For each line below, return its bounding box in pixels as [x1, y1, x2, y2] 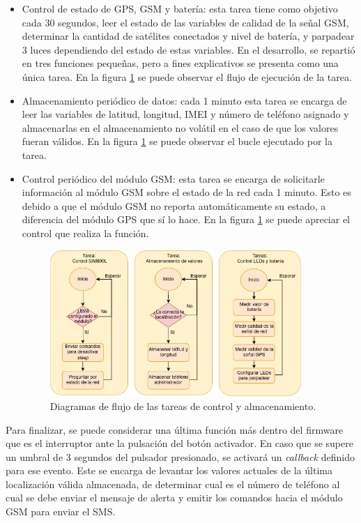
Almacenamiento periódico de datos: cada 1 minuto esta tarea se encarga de [22, 93, 347, 107]
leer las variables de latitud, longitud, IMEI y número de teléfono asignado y [22, 107, 349, 121]
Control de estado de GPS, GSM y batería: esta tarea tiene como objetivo [22, 1, 338, 15]
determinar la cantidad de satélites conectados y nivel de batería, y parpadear [22, 29, 355, 43]
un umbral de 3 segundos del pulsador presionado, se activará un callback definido [6, 449, 355, 464]
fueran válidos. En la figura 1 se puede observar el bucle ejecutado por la [22, 134, 332, 149]
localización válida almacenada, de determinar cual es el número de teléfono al [6, 476, 340, 491]
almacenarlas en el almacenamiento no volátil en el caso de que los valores [22, 120, 339, 135]
